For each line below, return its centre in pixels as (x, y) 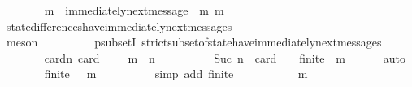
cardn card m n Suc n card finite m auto (225, 57)
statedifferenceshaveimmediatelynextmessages (119, 26)
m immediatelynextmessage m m (134, 10)
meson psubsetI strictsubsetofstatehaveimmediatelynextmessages (194, 42)
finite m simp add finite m (176, 74)
